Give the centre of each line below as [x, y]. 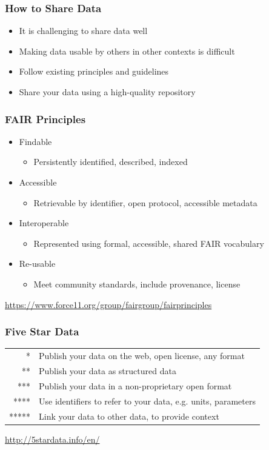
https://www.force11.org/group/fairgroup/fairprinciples [108, 304]
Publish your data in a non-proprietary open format [135, 385]
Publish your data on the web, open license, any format [142, 356]
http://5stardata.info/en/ [52, 439]
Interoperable [44, 223]
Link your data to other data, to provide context [129, 416]
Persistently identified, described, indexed [111, 162]
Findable [35, 141]
